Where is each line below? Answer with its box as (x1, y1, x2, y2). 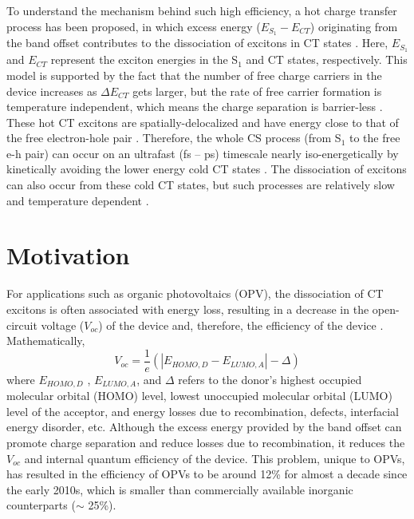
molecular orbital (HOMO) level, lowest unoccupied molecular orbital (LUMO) (6, 387, 392, 404)
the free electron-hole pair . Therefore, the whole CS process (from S (6, 129, 341, 146)
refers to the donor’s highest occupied (178, 370, 362, 387)
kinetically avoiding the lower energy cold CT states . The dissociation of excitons (6, 160, 407, 177)
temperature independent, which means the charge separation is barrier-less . (6, 98, 383, 115)
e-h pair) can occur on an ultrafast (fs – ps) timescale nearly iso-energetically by (6, 145, 399, 161)
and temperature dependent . (6, 192, 149, 208)
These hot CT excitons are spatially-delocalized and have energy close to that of (6, 113, 399, 130)
